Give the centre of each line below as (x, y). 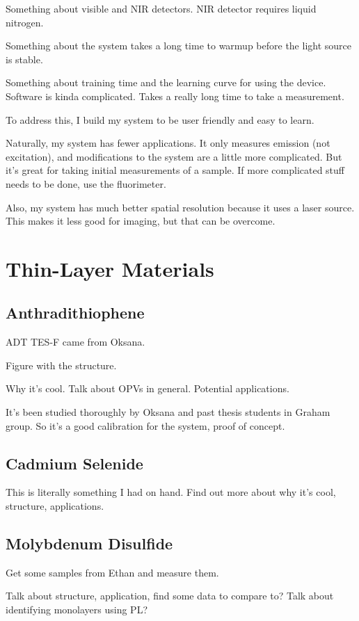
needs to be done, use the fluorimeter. (86, 183)
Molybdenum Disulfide (89, 543)
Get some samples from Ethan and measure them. (112, 572)
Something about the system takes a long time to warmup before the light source (178, 46)
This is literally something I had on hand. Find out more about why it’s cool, (171, 492)
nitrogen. (25, 22)
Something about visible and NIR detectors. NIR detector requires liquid (161, 8)
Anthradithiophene (75, 313)
